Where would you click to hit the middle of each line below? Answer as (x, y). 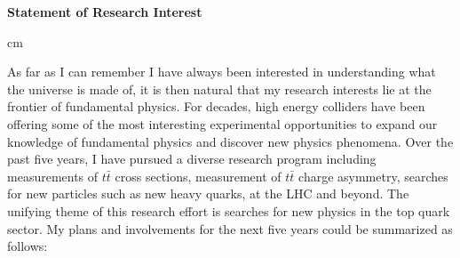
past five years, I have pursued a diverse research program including (192, 159)
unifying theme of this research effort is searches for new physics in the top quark (229, 210)
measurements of (53, 176)
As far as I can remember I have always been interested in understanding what (222, 72)
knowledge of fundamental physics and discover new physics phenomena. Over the (230, 141)
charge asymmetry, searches (373, 176)
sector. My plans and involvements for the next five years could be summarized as (230, 228)
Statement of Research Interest (105, 12)
